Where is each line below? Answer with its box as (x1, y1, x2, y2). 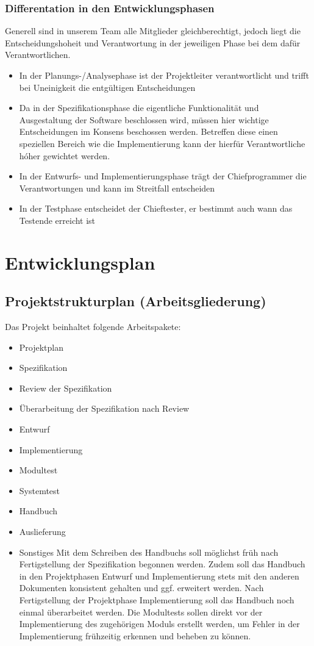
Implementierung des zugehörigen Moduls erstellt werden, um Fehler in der (19, 617, 300, 630)
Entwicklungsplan (5, 249, 155, 275)
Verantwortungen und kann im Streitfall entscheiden (19, 181, 215, 194)
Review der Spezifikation (19, 381, 112, 394)
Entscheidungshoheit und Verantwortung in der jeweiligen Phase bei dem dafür (5, 36, 301, 49)
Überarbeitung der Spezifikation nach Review (19, 402, 190, 415)
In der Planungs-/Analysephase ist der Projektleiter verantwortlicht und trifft (19, 69, 309, 81)
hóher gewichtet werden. (19, 149, 110, 162)
